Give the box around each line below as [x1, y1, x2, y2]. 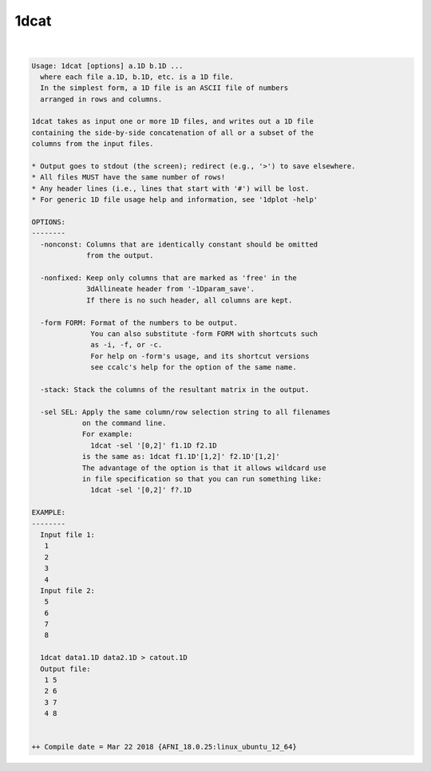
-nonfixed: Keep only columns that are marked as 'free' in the [40, 273, 297, 283]
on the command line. [81, 419, 167, 428]
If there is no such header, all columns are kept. [86, 295, 293, 305]
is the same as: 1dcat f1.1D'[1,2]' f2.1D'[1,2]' [81, 452, 280, 461]
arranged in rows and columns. [40, 94, 163, 104]
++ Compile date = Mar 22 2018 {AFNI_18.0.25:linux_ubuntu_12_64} [31, 742, 297, 752]
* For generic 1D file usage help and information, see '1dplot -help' [31, 196, 318, 204]
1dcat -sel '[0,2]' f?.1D [90, 485, 192, 495]
